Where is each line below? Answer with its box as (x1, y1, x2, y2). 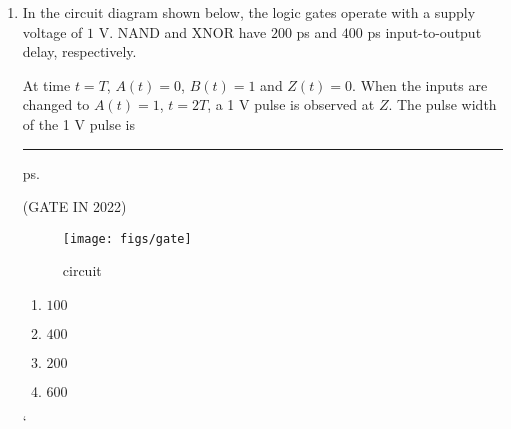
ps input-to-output (367, 21, 482, 42)
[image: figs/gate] (62, 231, 192, 246)
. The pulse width (388, 94, 497, 115)
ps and (296, 21, 338, 42)
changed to (22, 94, 90, 115)
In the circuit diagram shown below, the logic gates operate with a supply (22, 2, 476, 22)
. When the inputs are (352, 74, 488, 95)
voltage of (22, 21, 83, 42)
